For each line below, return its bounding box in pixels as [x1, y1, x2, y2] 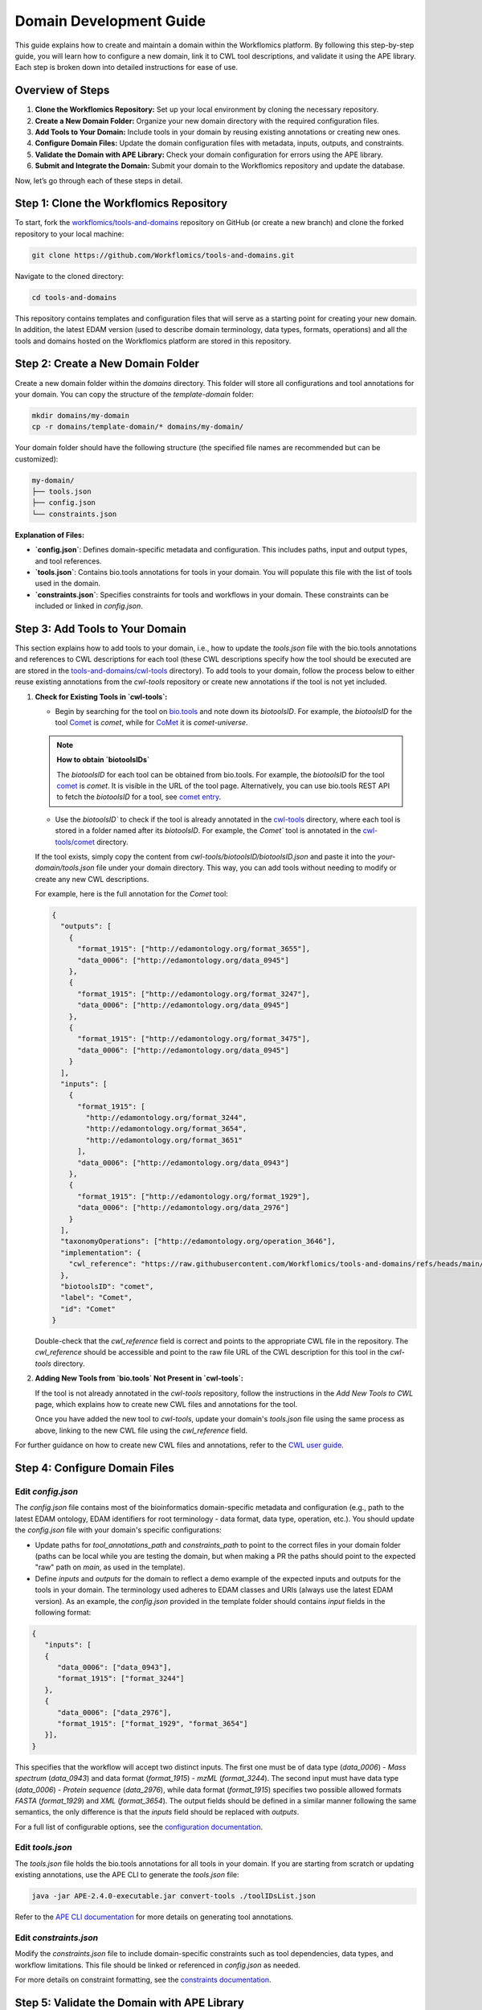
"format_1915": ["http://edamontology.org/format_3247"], [77, 989, 311, 999]
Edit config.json [14, 1486, 79, 1497]
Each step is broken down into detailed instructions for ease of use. [14, 63, 239, 72]
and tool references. [35, 556, 102, 566]
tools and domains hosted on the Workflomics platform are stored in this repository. [14, 336, 292, 346]
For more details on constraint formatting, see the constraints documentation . [14, 1975, 272, 1985]
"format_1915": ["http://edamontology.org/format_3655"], [77, 945, 311, 954]
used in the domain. [35, 579, 100, 589]
